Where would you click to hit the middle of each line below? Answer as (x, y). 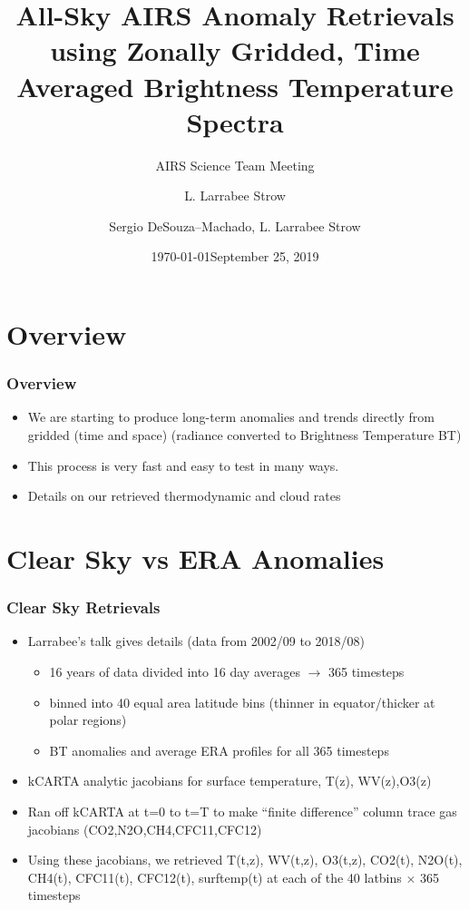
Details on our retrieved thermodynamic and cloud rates (184, 496)
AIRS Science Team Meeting (235, 165)
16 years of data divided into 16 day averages (175, 672)
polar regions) (88, 720)
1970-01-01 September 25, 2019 (235, 256)
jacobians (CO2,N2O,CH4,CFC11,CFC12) (145, 829)
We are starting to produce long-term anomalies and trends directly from (231, 417)
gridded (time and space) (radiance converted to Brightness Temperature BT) (244, 435)
